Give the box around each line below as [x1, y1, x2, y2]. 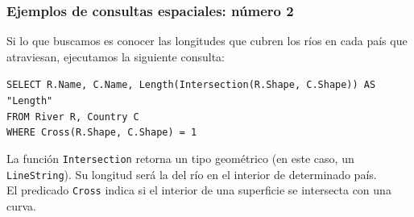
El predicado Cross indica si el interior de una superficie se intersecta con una [6, 182, 391, 198]
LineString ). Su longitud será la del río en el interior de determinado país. [6, 165, 377, 182]
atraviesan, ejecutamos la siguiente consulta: [6, 48, 225, 65]
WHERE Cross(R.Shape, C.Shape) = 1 [6, 127, 197, 139]
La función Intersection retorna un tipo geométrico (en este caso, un [6, 150, 354, 167]
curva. [6, 198, 36, 214]
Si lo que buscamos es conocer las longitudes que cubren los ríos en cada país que [6, 32, 408, 49]
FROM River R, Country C [6, 111, 139, 123]
